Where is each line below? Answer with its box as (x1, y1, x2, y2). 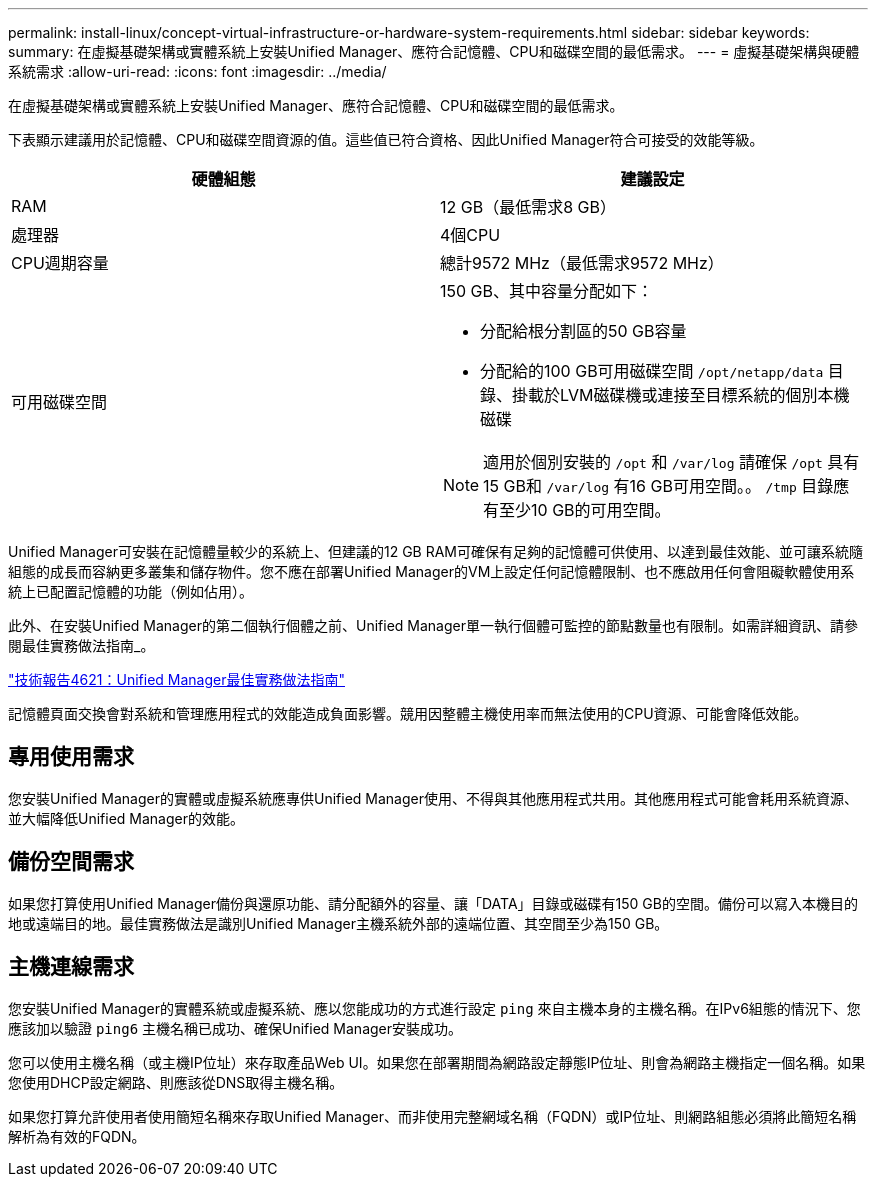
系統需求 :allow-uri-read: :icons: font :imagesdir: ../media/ (8, 63, 387, 80)
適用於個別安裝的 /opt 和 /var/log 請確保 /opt (483, 452, 823, 472)
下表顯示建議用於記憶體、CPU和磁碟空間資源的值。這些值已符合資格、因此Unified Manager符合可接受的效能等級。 (8, 131, 764, 148)
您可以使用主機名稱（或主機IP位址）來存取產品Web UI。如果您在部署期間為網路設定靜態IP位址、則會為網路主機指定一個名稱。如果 (8, 1053, 866, 1071)
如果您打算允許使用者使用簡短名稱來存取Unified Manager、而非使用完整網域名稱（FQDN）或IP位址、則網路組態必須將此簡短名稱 (8, 1107, 857, 1125)
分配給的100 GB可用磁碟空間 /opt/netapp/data (480, 361, 824, 381)
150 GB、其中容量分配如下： (440, 281, 654, 301)
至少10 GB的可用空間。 (499, 500, 671, 520)
